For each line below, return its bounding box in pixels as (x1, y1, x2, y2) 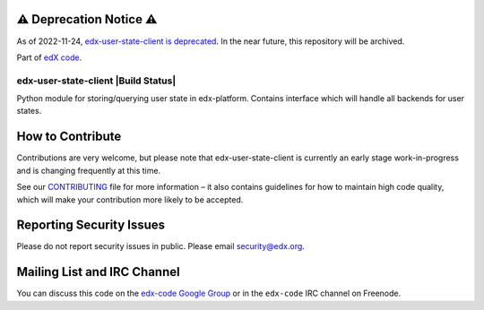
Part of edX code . (16, 52, 82, 63)
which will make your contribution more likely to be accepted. (16, 194, 244, 205)
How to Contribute (16, 129, 122, 144)
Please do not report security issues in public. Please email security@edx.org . (16, 241, 305, 252)
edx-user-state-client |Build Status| (16, 74, 177, 87)
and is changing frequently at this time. (16, 165, 161, 176)
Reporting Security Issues (16, 218, 166, 233)
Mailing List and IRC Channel (16, 264, 180, 280)
